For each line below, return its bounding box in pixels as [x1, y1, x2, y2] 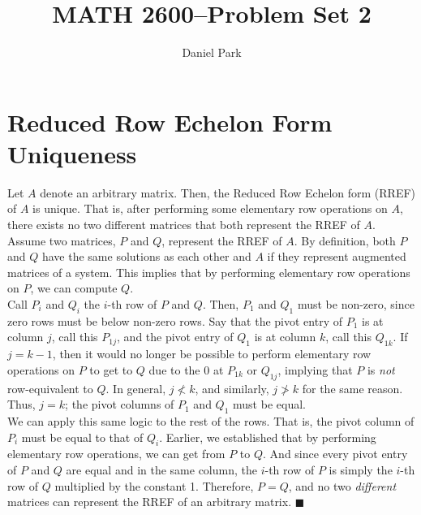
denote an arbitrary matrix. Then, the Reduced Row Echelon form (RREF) [40, 184, 416, 201]
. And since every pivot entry [263, 445, 408, 462]
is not [367, 361, 395, 378]
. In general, [105, 379, 166, 396]
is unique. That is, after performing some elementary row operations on [32, 200, 388, 217]
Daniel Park [182, 44, 242, 61]
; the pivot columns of [65, 396, 174, 413]
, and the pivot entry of [117, 328, 234, 345]
